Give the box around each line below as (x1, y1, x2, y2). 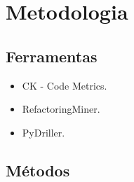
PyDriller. (22, 125, 65, 139)
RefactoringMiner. (22, 101, 100, 116)
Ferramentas (6, 45, 98, 66)
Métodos (6, 159, 70, 181)
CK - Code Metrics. (22, 78, 107, 92)
